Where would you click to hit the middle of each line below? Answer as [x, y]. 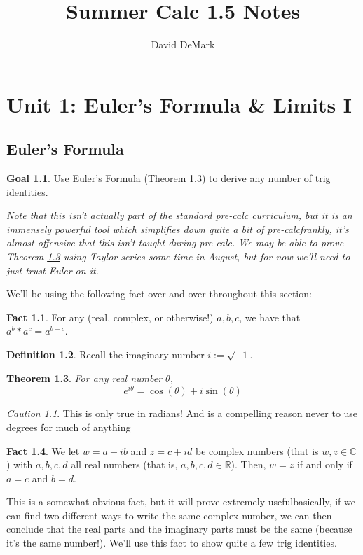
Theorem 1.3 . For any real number [84, 378]
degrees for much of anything [69, 427]
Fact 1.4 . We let [43, 450]
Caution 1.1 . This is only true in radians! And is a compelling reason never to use [182, 413]
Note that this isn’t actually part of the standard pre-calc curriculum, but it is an [179, 215]
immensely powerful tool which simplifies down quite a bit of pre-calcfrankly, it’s [178, 229]
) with [20, 464]
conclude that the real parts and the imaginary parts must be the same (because [179, 529]
